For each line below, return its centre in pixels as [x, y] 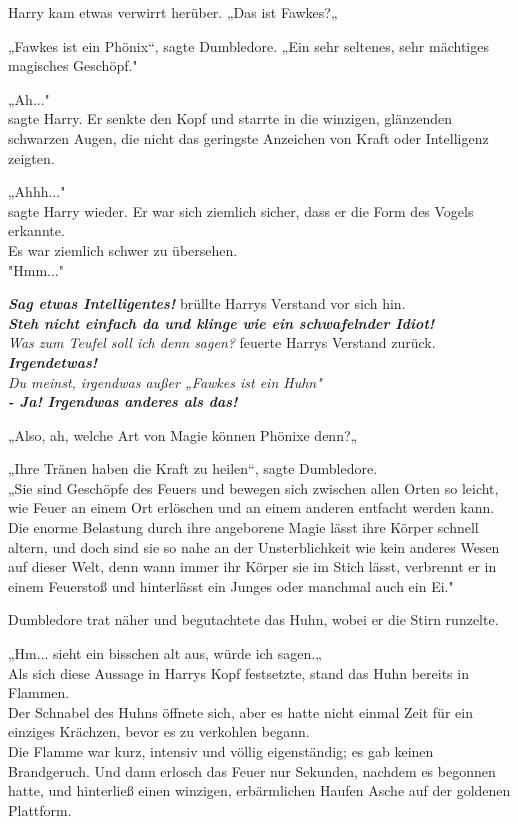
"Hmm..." [36, 269]
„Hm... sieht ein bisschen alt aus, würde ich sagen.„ [165, 653]
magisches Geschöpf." [73, 65]
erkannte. [36, 230]
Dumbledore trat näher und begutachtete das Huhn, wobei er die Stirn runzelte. [253, 619]
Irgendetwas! [53, 361]
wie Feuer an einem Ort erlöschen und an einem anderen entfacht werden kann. [251, 507]
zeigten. [31, 157]
